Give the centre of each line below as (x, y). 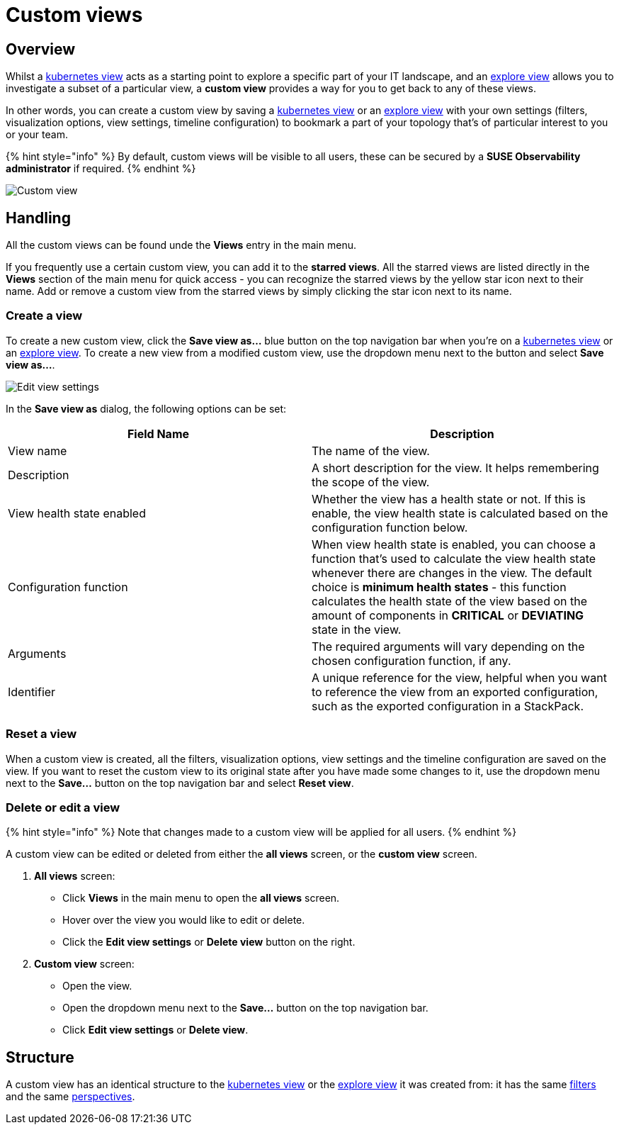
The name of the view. (371, 451)
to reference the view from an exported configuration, (455, 692)
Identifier (32, 692)
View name (38, 451)
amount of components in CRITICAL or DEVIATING (448, 615)
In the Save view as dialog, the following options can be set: (146, 408)
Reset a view (41, 734)
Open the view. (97, 986)
